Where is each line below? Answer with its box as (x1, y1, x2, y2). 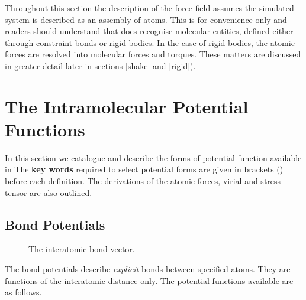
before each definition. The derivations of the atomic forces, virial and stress (5, 175, 281, 187)
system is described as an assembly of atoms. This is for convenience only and (5, 13, 287, 25)
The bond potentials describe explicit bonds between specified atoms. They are (5, 263, 291, 275)
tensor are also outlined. (5, 186, 92, 198)
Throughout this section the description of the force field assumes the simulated (5, 2, 294, 14)
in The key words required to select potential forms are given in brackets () (5, 163, 284, 175)
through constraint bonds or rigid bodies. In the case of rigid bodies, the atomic (5, 36, 295, 48)
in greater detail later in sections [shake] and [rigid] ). (5, 59, 196, 71)
